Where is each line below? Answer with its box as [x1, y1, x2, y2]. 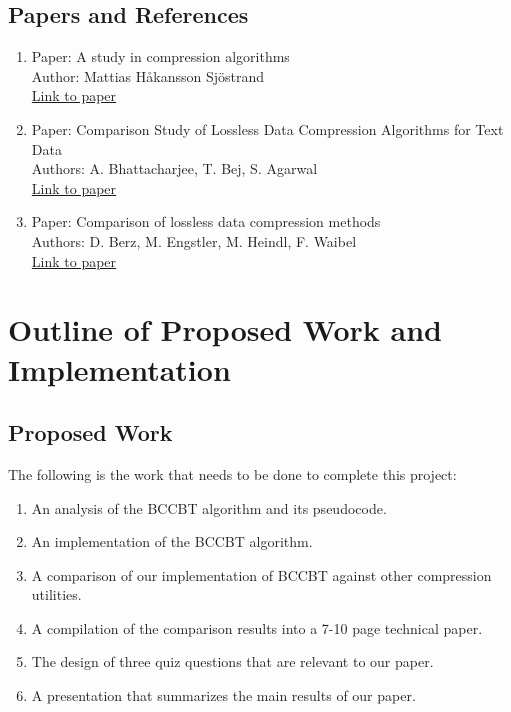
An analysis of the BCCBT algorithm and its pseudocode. [31, 497, 387, 518]
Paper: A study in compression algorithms [31, 46, 290, 67]
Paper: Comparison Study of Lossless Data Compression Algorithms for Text [31, 118, 504, 139]
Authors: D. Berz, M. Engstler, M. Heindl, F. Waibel [31, 230, 357, 251]
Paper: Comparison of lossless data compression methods [31, 211, 381, 232]
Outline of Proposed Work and [8, 309, 442, 350]
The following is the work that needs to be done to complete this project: [8, 463, 457, 484]
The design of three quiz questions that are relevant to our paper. [31, 651, 434, 672]
